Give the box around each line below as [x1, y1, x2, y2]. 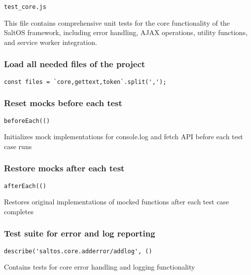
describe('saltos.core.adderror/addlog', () [4, 247, 152, 255]
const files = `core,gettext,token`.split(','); [4, 78, 167, 85]
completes [4, 206, 34, 216]
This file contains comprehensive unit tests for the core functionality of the [4, 17, 230, 28]
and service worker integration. [4, 37, 97, 47]
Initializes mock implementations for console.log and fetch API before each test [4, 131, 243, 142]
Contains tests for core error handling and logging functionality [4, 262, 195, 272]
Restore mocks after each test [4, 162, 125, 174]
